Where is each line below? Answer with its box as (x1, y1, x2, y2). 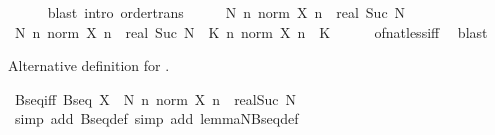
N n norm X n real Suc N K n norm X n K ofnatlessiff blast (14, 21, 488, 42)
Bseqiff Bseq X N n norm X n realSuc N (14, 88, 297, 109)
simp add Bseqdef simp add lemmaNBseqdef (14, 108, 299, 129)
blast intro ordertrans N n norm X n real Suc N (47, 2, 406, 22)
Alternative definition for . (8, 55, 170, 76)
